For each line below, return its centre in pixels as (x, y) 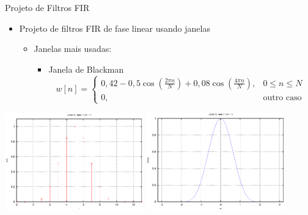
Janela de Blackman (86, 69)
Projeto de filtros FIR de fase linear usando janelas (115, 28)
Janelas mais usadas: (73, 49)
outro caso (282, 97)
